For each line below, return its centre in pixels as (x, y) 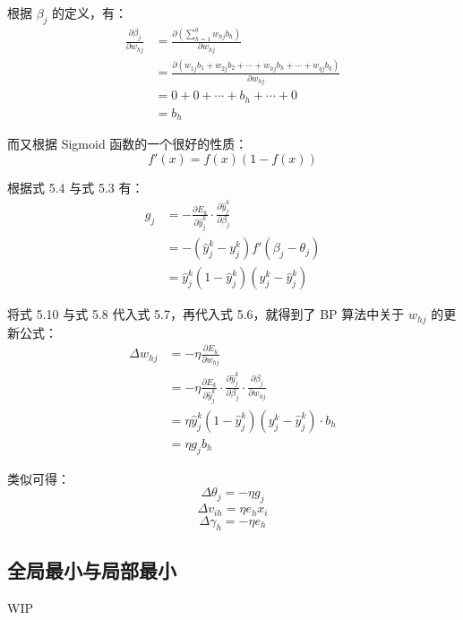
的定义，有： (90, 13)
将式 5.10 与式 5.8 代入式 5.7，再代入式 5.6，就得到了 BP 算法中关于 (206, 314)
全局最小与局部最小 (92, 569)
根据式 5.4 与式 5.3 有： (76, 187)
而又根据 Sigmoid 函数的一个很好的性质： (128, 144)
